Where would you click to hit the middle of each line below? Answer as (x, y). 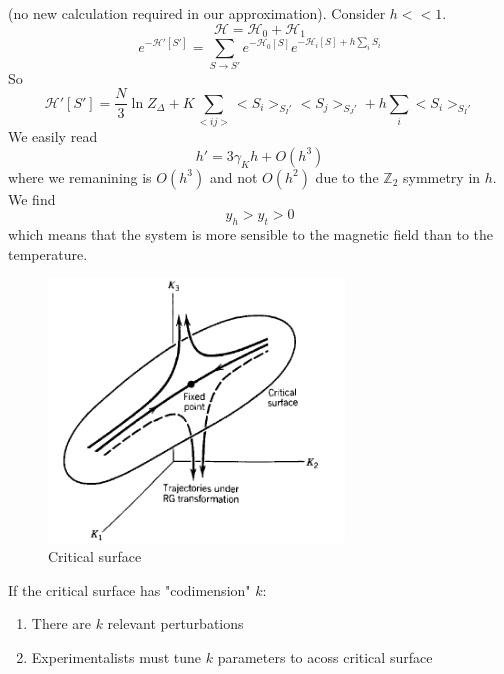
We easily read (53, 136)
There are (61, 623)
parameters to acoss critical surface (325, 656)
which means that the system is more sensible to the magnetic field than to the (250, 234)
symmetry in (441, 176)
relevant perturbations (175, 623)
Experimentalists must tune (116, 656)
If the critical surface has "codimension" (129, 589)
